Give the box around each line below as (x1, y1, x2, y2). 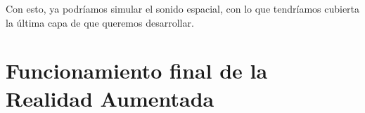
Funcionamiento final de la (6, 56, 268, 85)
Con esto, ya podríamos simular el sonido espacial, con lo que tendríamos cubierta (6, 1, 360, 15)
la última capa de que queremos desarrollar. (6, 15, 194, 29)
